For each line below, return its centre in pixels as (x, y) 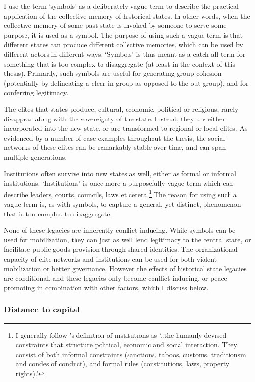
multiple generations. (36, 156)
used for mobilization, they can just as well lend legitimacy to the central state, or (127, 239)
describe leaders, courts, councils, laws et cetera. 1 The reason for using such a (120, 193)
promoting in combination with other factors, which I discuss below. (106, 287)
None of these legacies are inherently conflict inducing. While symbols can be (120, 230)
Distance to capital (42, 309)
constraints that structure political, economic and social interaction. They (126, 345)
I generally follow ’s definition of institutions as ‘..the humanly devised (121, 335)
